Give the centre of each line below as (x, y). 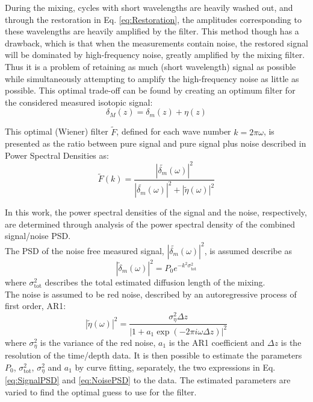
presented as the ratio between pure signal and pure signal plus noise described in (156, 143)
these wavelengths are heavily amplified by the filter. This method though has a (152, 31)
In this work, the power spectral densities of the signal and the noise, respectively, (156, 212)
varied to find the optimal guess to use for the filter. (101, 391)
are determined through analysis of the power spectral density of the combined (150, 224)
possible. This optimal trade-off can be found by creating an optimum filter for (150, 90)
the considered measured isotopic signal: (79, 102)
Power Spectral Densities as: (57, 155)
